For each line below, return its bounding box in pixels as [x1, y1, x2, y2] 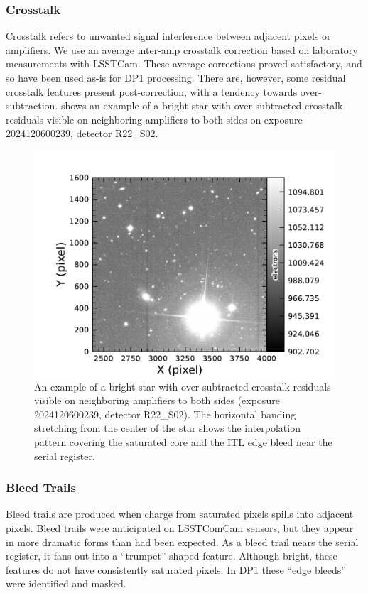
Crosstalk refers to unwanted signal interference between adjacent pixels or [6, 28, 331, 43]
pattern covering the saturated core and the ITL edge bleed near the [34, 434, 332, 449]
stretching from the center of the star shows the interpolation [34, 420, 301, 435]
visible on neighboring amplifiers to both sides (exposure [34, 393, 280, 408]
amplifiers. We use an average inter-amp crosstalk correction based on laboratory [6, 42, 358, 57]
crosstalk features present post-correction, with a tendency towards [6, 84, 298, 99]
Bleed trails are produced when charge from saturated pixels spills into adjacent [6, 506, 354, 521]
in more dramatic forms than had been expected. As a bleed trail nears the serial [6, 534, 359, 549]
